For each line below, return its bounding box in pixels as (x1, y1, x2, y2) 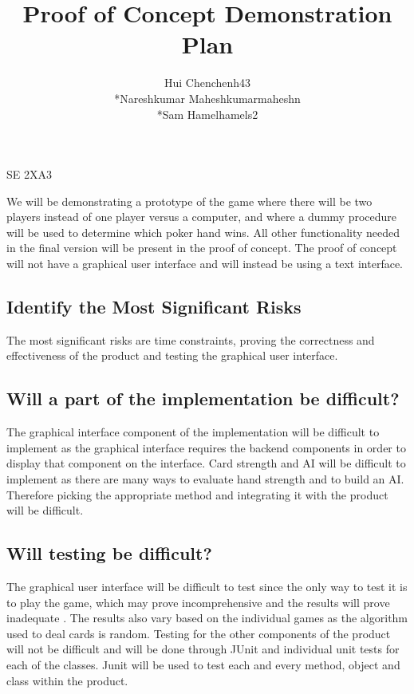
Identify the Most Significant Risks (6, 294, 302, 319)
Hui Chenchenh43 (164, 74, 251, 91)
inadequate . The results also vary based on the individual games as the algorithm (6, 609, 408, 626)
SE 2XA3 (6, 166, 52, 183)
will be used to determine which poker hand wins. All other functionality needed (6, 223, 400, 240)
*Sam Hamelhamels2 (156, 105, 258, 122)
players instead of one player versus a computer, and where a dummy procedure (6, 208, 397, 225)
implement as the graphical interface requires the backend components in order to (6, 439, 406, 455)
